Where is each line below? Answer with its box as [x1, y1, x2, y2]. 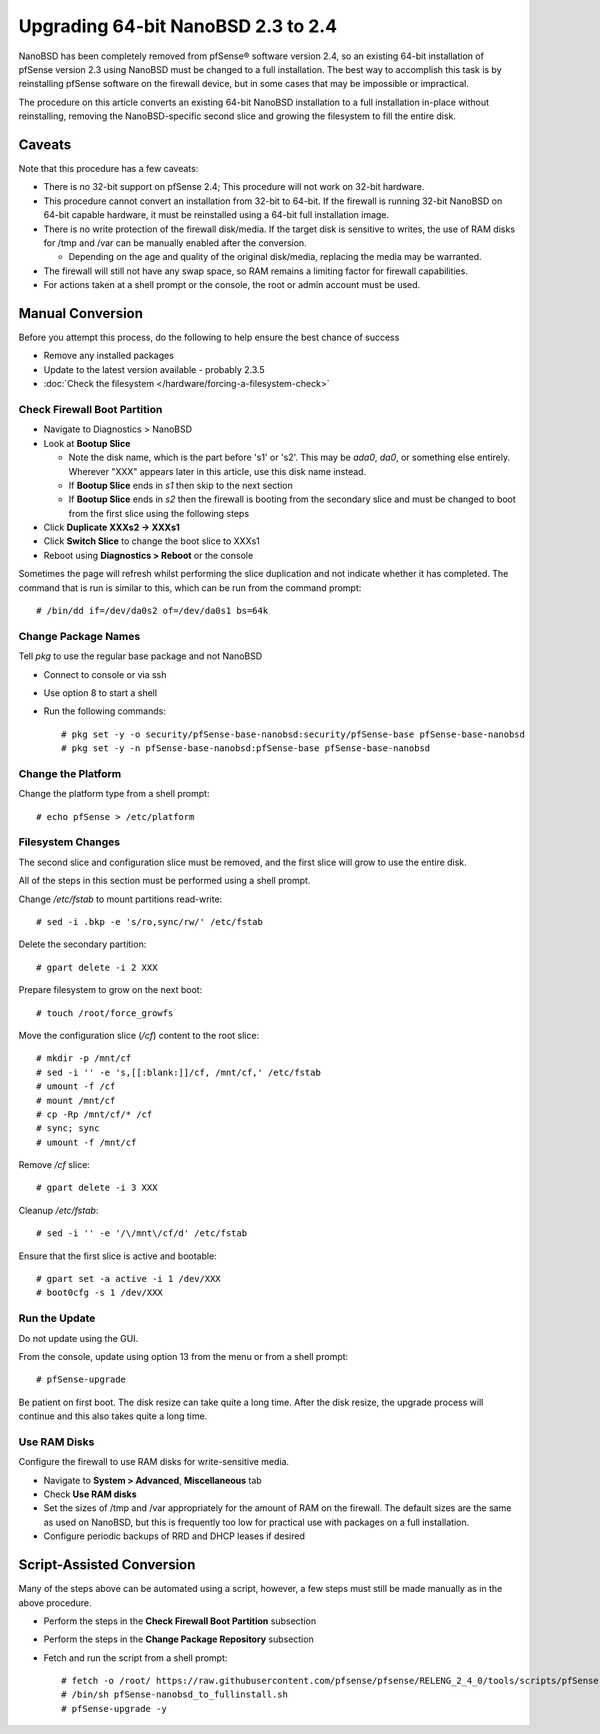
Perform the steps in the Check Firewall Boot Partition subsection [43, 1615, 317, 1627]
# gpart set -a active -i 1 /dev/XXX [36, 1273, 222, 1285]
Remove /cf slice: [18, 1159, 90, 1171]
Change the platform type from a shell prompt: [18, 788, 210, 800]
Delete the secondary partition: [18, 938, 147, 950]
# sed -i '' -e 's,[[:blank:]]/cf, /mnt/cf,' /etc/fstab [36, 1066, 322, 1078]
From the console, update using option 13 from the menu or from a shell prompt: [18, 1350, 349, 1362]
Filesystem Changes [18, 835, 120, 849]
